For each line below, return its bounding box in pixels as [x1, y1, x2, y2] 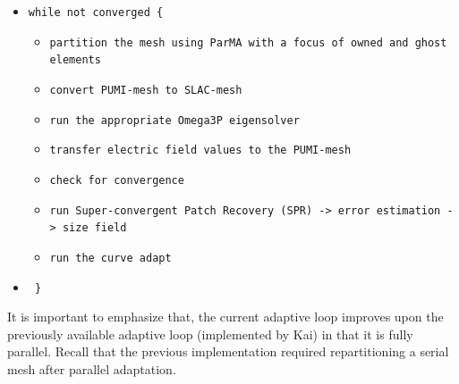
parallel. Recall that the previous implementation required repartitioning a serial [7, 342, 449, 361]
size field [62, 221, 127, 235]
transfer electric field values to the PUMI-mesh [49, 144, 352, 157]
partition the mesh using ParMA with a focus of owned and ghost [49, 36, 447, 49]
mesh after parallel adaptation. [7, 360, 176, 378]
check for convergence [49, 173, 184, 187]
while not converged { [28, 6, 164, 19]
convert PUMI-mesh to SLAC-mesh [49, 83, 242, 96]
